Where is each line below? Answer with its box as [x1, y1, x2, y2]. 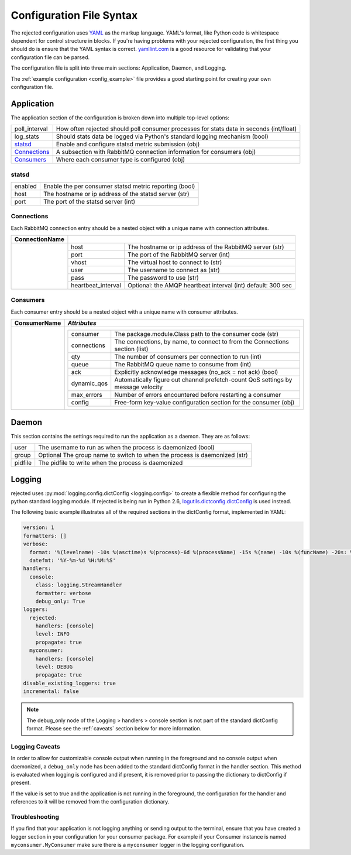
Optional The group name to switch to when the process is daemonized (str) [38, 451, 248, 459]
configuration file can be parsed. [11, 53, 90, 61]
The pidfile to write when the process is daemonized [38, 459, 183, 467]
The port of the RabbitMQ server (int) [128, 250, 230, 259]
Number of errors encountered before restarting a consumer [114, 391, 281, 399]
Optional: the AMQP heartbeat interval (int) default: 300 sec [128, 281, 292, 290]
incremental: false [23, 688, 79, 695]
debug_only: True [35, 598, 85, 605]
